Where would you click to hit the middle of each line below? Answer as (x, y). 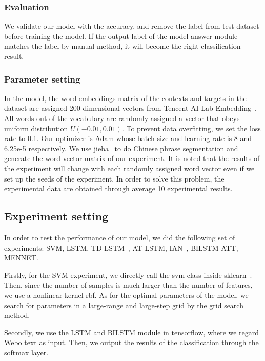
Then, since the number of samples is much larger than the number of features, (128, 285)
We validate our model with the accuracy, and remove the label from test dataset (132, 26)
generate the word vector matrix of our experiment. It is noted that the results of (132, 158)
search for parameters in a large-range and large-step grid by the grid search (124, 305)
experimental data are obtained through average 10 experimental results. (118, 188)
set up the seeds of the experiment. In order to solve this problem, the (114, 178)
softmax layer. (26, 352)
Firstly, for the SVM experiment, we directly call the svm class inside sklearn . (128, 275)
